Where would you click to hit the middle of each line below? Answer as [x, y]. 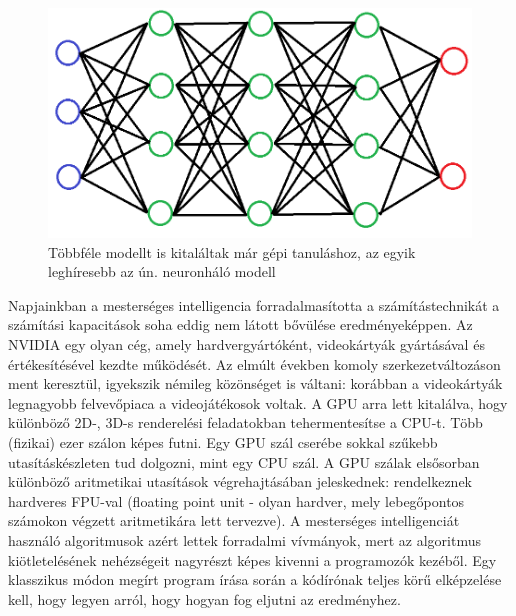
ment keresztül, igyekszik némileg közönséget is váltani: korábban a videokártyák [255, 383]
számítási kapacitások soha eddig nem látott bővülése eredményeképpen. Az [240, 324]
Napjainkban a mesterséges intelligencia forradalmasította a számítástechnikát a [254, 304]
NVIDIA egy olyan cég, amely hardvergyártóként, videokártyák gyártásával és [246, 344]
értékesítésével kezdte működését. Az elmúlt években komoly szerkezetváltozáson [254, 363]
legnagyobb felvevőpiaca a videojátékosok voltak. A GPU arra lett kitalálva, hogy [258, 402]
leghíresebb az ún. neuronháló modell [162, 271]
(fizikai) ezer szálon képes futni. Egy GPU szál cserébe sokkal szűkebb [223, 441]
